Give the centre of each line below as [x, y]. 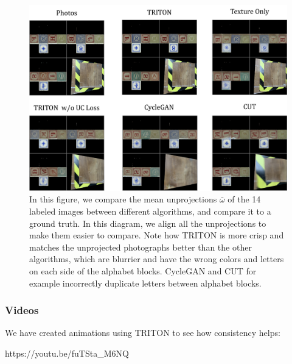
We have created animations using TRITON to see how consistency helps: [143, 333]
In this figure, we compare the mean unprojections [123, 199]
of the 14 [244, 199]
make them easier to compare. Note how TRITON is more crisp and [157, 235]
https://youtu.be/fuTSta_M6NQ [67, 353]
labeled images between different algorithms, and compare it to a [150, 211]
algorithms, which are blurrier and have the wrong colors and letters [157, 259]
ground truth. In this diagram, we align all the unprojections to [148, 223]
